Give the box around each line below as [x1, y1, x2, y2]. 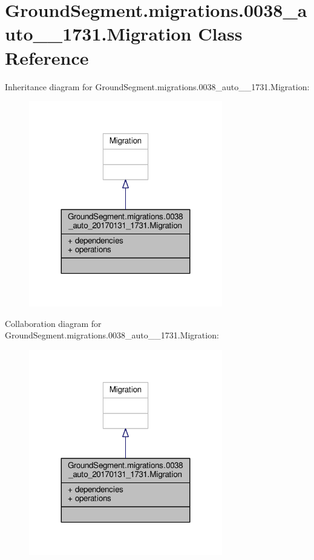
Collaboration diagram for [5, 317, 102, 329]
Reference [5, 45, 89, 70]
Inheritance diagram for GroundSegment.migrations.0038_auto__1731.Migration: [5, 80, 310, 93]
